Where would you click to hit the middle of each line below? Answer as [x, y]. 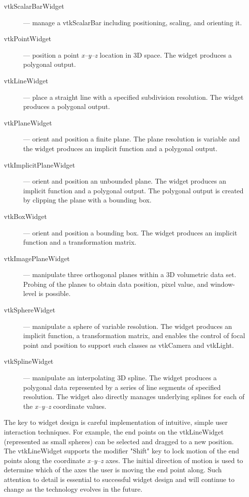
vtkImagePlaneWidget [37, 258]
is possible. [54, 293]
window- [223, 284]
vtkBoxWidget [25, 216]
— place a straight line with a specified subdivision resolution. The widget [133, 97]
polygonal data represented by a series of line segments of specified [122, 387]
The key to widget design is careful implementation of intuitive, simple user [116, 422]
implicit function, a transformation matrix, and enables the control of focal [134, 335]
